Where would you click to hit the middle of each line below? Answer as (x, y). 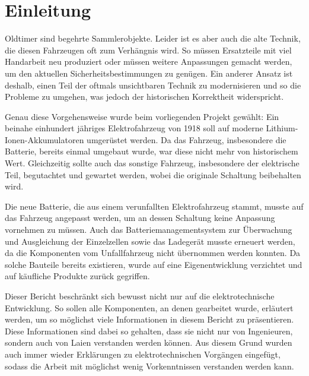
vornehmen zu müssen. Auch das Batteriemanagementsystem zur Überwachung (149, 230)
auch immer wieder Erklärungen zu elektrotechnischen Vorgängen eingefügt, (143, 354)
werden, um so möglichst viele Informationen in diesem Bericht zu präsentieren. (149, 319)
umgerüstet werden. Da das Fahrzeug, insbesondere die (187, 139)
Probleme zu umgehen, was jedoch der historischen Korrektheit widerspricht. (144, 97)
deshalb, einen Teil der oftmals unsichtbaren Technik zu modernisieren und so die (153, 85)
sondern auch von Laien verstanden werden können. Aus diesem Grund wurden (149, 342)
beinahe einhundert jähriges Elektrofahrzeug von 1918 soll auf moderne (134, 128)
